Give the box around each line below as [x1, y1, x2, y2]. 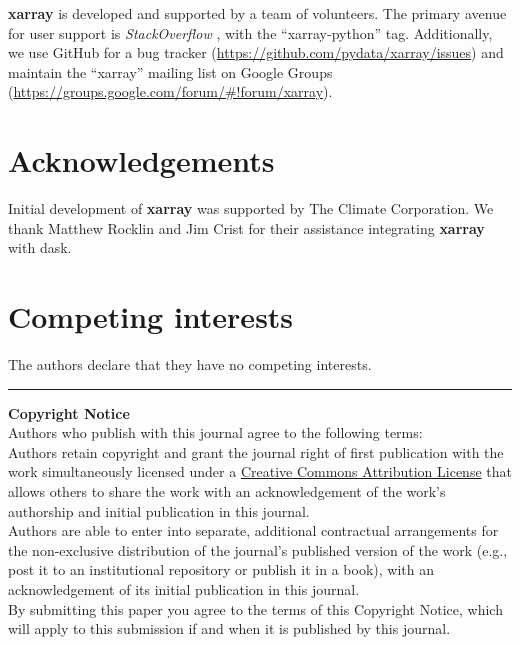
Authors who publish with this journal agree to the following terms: [8, 422, 423, 443]
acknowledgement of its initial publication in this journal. [8, 578, 360, 599]
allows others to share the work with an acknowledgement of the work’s [8, 480, 446, 501]
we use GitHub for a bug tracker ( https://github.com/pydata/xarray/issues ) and [8, 42, 504, 63]
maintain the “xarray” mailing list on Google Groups [8, 61, 333, 82]
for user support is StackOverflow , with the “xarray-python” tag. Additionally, [8, 22, 493, 43]
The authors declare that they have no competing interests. [8, 354, 372, 374]
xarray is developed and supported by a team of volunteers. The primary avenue [8, 3, 507, 23]
